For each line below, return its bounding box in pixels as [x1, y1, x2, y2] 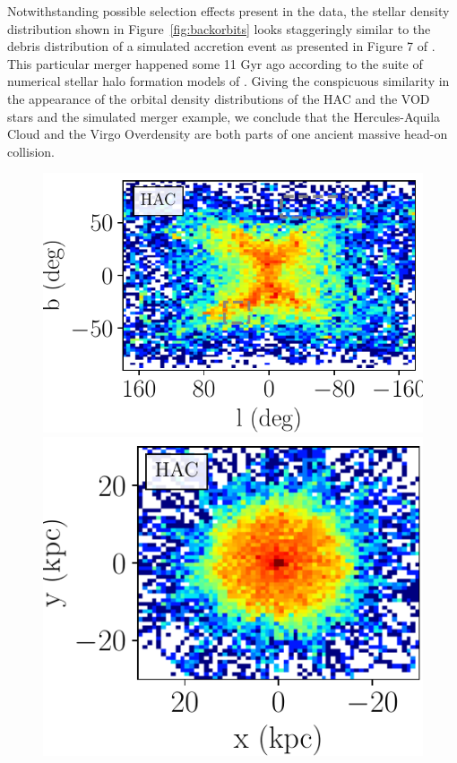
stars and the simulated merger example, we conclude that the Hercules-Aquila [7, 107, 441, 125]
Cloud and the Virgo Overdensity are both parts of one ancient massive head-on [7, 124, 448, 143]
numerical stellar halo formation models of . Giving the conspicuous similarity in [7, 72, 450, 90]
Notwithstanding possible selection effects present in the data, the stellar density [7, 2, 450, 20]
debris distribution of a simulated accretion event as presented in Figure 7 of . [7, 37, 435, 56]
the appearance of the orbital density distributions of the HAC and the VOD [7, 89, 430, 107]
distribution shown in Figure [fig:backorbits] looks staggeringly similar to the [7, 19, 431, 38]
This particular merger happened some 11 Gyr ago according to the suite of [7, 54, 423, 73]
